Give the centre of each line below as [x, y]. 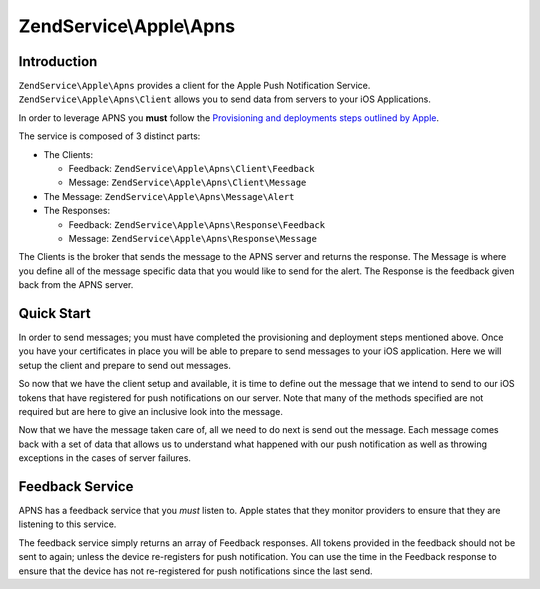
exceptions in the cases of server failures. [105, 458]
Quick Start [54, 313]
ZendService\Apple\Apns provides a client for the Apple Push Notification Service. [194, 86]
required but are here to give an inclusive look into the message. [151, 411]
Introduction [58, 61]
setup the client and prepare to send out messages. [125, 365]
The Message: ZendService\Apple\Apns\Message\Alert [169, 196]
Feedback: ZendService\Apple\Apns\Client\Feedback [191, 169]
